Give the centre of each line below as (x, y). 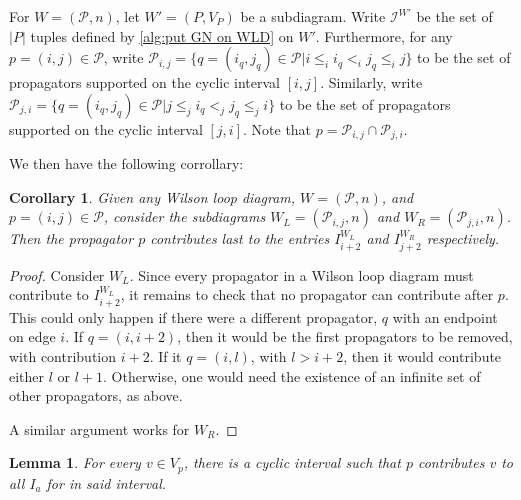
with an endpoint (445, 316)
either (27, 375)
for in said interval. (106, 482)
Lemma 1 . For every (75, 462)
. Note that (277, 128)
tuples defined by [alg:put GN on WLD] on (162, 35)
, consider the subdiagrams (184, 216)
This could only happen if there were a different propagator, (193, 316)
